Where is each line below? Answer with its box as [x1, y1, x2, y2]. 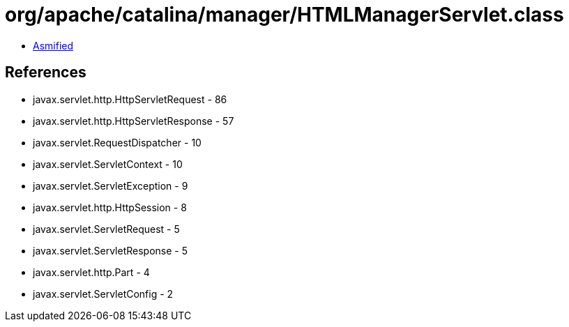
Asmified [33, 39, 74, 52]
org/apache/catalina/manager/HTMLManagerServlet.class [5, 3, 564, 26]
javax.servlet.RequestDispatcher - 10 [33, 136, 202, 149]
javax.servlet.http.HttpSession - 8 [33, 201, 187, 213]
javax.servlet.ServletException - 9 [33, 179, 188, 192]
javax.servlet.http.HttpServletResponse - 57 [33, 114, 234, 127]
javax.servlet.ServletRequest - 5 [33, 222, 180, 235]
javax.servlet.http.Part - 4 [33, 266, 150, 278]
